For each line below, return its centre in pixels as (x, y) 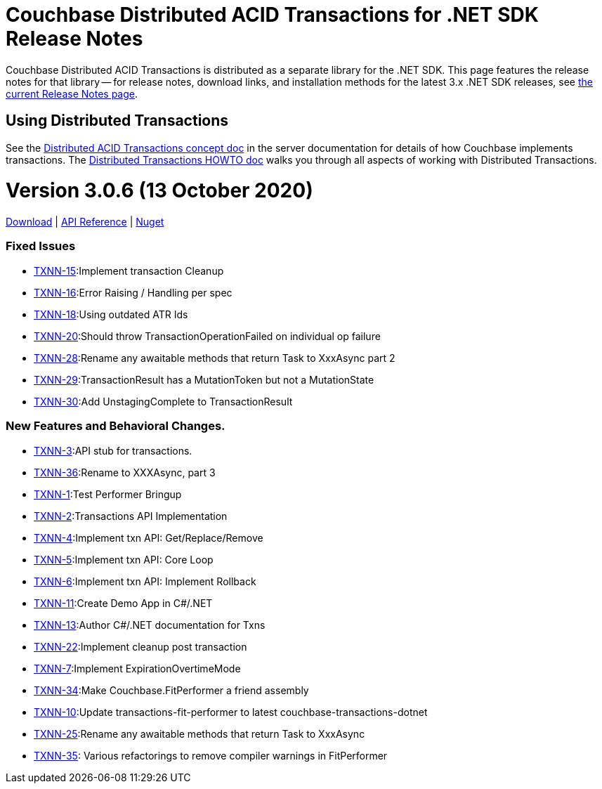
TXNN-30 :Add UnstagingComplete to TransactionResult (163, 401)
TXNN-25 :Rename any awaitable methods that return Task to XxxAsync (199, 733)
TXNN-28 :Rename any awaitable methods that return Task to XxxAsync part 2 (215, 358)
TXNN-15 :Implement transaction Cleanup (129, 270)
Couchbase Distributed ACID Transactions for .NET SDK (272, 15)
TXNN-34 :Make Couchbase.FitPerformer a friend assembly (171, 690)
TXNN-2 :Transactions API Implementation (131, 516)
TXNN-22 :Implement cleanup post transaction (140, 646)
